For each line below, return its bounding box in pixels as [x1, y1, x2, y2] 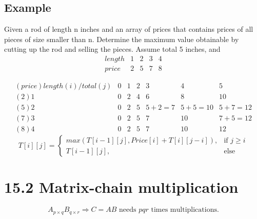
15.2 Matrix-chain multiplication [4, 176, 239, 197]
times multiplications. [151, 206, 219, 214]
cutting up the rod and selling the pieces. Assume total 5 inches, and [4, 44, 221, 54]
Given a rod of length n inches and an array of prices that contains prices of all [4, 24, 253, 34]
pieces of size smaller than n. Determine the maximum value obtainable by [4, 33, 239, 44]
